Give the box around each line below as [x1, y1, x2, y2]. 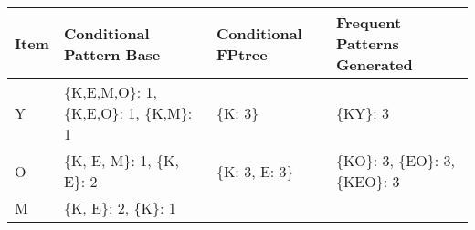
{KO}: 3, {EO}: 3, [335, 150, 455, 171]
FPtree [216, 43, 268, 65]
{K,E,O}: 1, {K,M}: [63, 102, 193, 123]
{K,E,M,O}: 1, [63, 81, 157, 102]
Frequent [335, 12, 402, 33]
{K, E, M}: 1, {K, [63, 150, 179, 171]
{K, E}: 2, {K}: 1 [63, 197, 176, 218]
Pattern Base [63, 43, 161, 65]
